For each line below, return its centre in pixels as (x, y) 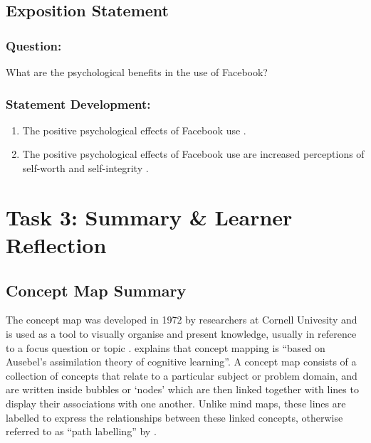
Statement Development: (78, 103)
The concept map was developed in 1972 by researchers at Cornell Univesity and (182, 320)
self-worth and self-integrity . (85, 168)
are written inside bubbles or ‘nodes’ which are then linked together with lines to (182, 389)
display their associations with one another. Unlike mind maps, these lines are (176, 403)
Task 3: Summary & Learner (149, 217)
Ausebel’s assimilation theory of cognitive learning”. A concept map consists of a (181, 362)
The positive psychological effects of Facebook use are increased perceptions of (193, 154)
